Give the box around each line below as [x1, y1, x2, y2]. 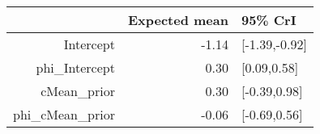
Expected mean [127, 10, 228, 29]
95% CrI [241, 10, 297, 29]
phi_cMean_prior [13, 105, 115, 124]
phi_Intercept [36, 58, 115, 77]
